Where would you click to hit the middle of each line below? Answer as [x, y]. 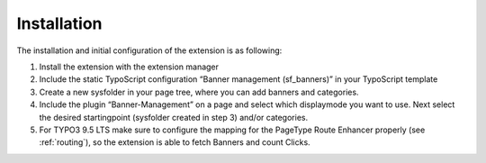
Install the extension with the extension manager [129, 67]
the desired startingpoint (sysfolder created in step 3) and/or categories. [174, 117]
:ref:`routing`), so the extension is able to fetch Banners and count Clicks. [175, 142]
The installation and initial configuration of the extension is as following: [149, 50]
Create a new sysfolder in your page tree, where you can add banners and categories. [199, 92]
